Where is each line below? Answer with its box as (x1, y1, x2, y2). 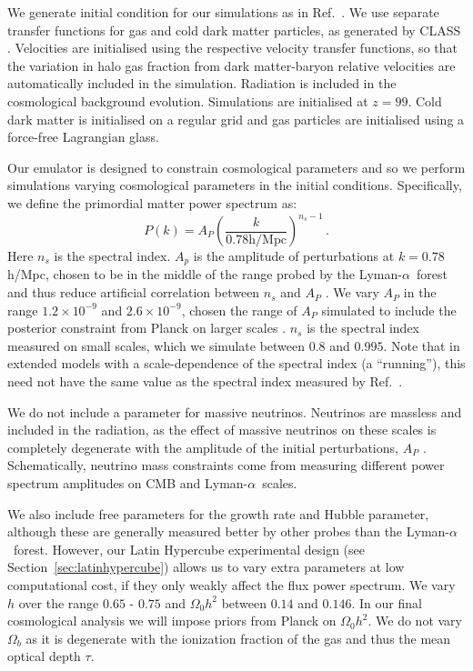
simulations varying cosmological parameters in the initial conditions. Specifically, (7, 175, 462, 195)
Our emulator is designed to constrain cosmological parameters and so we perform (7, 157, 466, 176)
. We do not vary (367, 611, 462, 630)
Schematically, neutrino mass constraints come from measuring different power (7, 456, 445, 475)
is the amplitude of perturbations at (193, 246, 395, 265)
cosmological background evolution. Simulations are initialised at (7, 91, 368, 110)
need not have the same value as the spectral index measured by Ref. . (7, 372, 403, 391)
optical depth (7, 646, 81, 666)
